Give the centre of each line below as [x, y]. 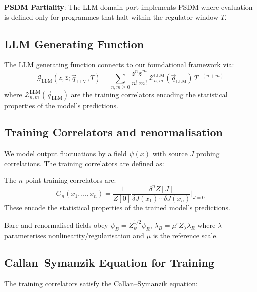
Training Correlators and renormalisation [113, 132]
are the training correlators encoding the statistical [149, 94]
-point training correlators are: [70, 180]
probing [208, 153]
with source [170, 153]
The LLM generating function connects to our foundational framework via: [119, 65]
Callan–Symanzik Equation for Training [109, 263]
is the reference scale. [185, 235]
